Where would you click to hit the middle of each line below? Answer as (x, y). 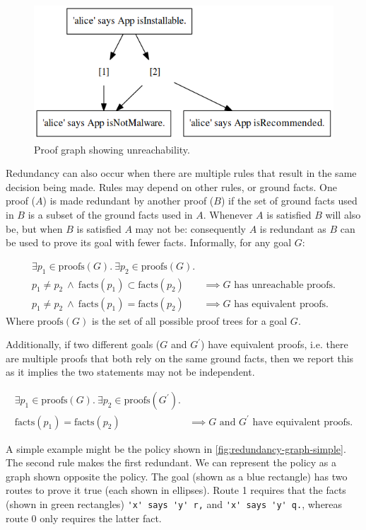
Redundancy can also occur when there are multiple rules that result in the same (181, 173)
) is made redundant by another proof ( (128, 201)
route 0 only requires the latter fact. (84, 518)
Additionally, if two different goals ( (83, 344)
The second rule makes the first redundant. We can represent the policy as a (171, 462)
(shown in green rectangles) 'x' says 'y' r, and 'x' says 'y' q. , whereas (174, 503)
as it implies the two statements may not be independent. (130, 372)
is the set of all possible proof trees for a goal (189, 320)
